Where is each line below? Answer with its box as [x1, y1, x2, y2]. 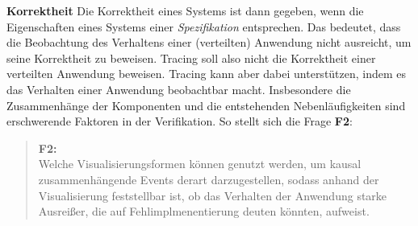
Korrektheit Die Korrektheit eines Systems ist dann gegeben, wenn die [6, 2, 364, 18]
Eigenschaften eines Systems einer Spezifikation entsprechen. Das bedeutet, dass [6, 18, 401, 35]
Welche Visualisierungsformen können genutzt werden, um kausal [38, 155, 362, 172]
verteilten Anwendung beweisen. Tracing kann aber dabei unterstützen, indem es [6, 65, 407, 82]
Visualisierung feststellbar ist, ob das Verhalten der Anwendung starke [38, 187, 387, 203]
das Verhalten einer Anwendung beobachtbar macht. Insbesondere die [6, 80, 351, 97]
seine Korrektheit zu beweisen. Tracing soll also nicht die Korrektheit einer [6, 49, 376, 66]
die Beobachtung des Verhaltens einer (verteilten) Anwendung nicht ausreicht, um [6, 34, 412, 51]
